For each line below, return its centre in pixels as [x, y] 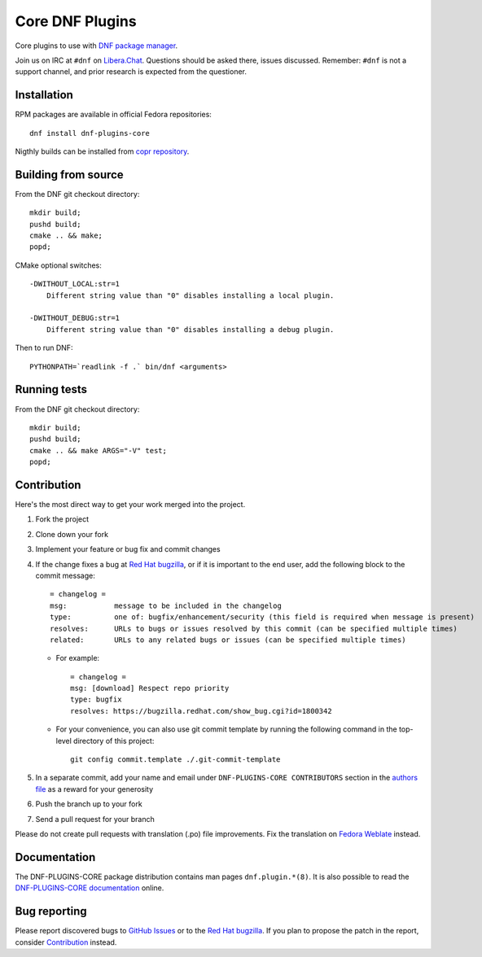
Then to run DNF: [44, 348]
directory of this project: [114, 741]
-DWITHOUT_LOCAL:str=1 [75, 284]
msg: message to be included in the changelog [166, 605]
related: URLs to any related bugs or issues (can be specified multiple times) [228, 640]
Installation [44, 95]
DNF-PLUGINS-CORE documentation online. [90, 888]
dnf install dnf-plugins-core [90, 133]
